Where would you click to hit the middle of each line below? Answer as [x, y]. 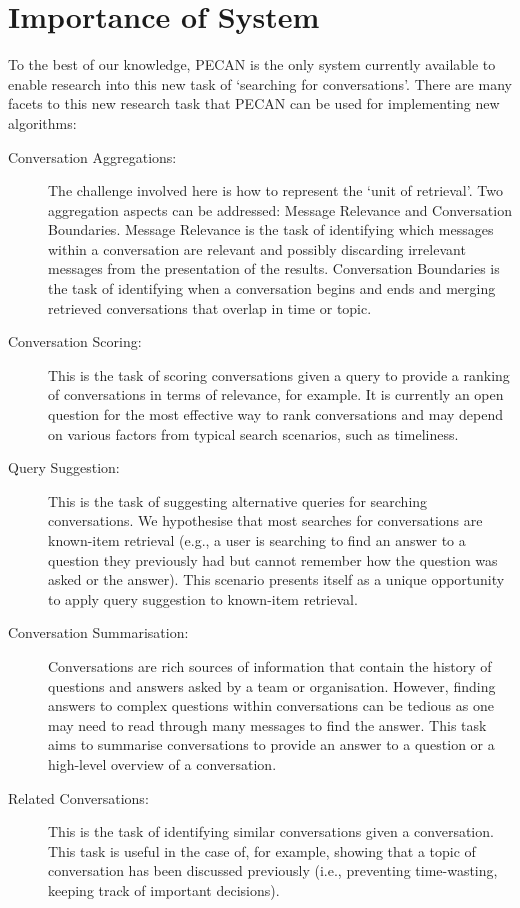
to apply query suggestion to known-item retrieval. [203, 598]
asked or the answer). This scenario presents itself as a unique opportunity [276, 579]
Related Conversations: [78, 797]
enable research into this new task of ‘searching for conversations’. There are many [260, 83]
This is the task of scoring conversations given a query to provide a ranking [279, 374]
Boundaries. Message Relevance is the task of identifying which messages [271, 229]
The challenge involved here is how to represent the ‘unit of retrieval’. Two [275, 190]
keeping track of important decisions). [164, 889]
